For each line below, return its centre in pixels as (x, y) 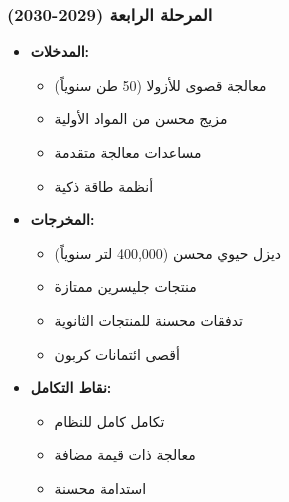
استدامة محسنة (100, 487)
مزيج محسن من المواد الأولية (141, 118)
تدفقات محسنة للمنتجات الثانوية (148, 319)
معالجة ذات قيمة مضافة (125, 454)
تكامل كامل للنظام (109, 420)
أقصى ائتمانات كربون (117, 353)
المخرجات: (62, 219)
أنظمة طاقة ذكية (104, 185)
